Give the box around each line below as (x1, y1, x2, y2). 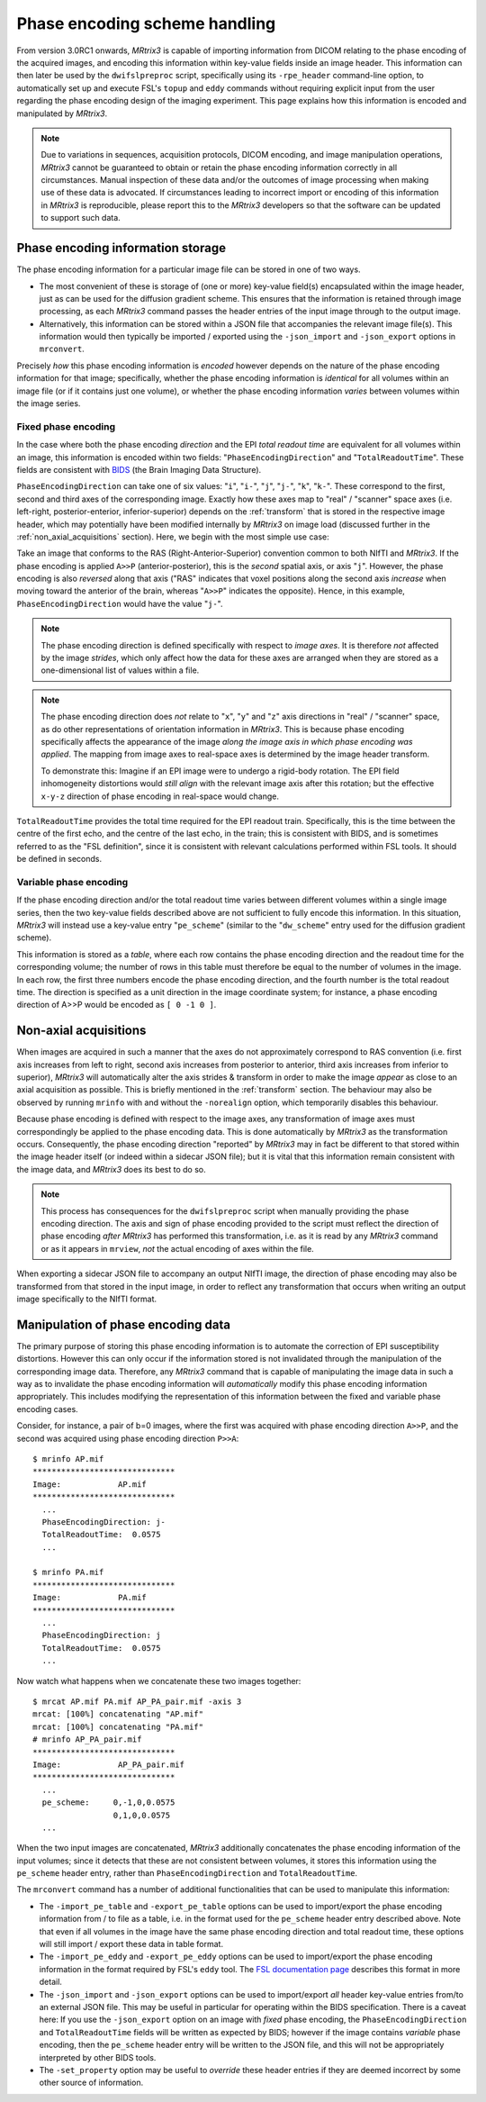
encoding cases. (16, 1403, 78, 1414)
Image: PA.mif (32, 1592, 148, 1603)
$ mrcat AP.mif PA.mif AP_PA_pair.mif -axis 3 (32, 1697, 242, 1707)
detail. (39, 1977, 63, 1988)
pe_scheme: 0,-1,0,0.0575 (41, 1798, 175, 1808)
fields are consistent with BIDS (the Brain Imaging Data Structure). (16, 464, 262, 475)
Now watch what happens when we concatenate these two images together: (16, 1675, 301, 1686)
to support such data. (40, 213, 121, 223)
